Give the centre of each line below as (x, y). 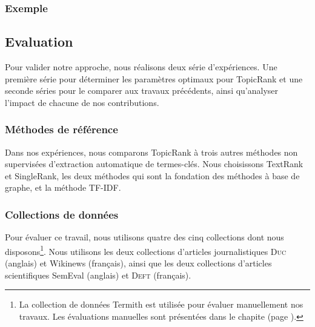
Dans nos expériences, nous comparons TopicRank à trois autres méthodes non (151, 152)
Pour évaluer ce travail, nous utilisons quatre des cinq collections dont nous (144, 237)
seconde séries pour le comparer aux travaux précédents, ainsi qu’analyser (142, 91)
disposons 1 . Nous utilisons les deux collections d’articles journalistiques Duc (146, 250)
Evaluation (39, 41)
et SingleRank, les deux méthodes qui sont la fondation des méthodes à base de (152, 175)
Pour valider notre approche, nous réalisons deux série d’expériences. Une (141, 67)
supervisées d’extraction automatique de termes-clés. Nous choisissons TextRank (154, 164)
